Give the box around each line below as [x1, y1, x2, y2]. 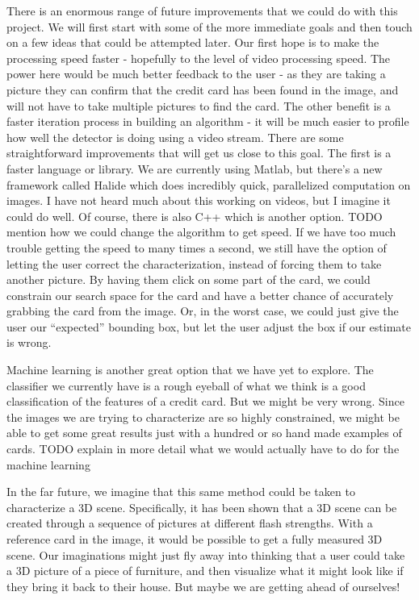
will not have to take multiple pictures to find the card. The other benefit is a [6, 97, 391, 114]
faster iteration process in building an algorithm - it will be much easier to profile [6, 113, 409, 130]
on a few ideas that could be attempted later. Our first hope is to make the [6, 34, 379, 51]
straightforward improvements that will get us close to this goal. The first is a [6, 144, 392, 161]
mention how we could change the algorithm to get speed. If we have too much [6, 223, 396, 240]
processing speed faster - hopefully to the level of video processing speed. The [6, 49, 391, 66]
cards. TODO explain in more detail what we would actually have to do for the [6, 440, 400, 457]
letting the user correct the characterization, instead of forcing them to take [6, 255, 382, 272]
